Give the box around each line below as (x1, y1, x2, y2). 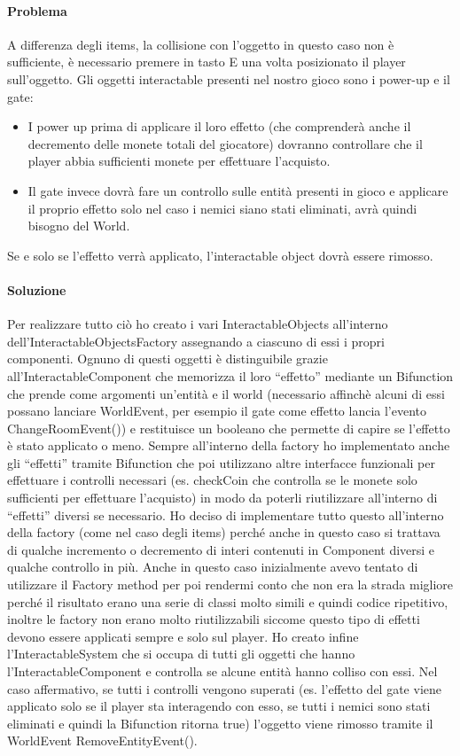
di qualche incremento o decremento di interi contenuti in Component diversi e (7, 540, 435, 558)
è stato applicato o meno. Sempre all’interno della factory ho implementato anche (7, 436, 450, 455)
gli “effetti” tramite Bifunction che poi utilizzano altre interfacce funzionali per (7, 453, 435, 472)
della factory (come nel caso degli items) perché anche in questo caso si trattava (7, 523, 441, 542)
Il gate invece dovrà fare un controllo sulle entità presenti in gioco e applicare (27, 181, 448, 199)
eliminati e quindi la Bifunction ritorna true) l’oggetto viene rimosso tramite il (7, 713, 433, 732)
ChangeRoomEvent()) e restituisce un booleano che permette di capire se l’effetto (7, 418, 450, 437)
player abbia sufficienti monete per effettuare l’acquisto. (27, 152, 331, 170)
